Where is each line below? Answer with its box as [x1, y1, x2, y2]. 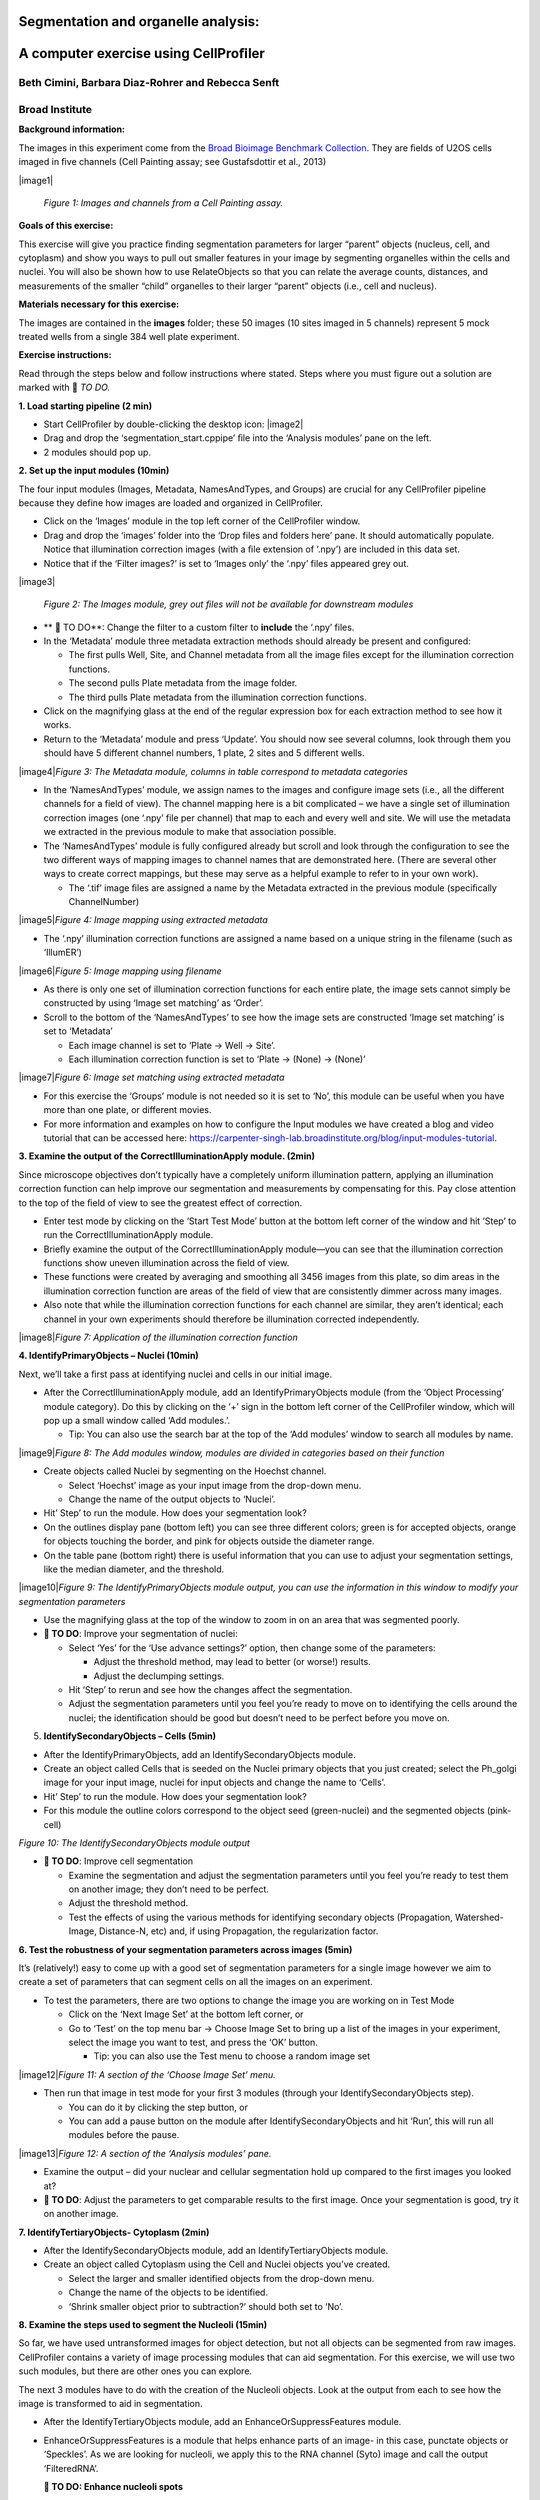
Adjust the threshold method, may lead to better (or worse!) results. [93, 1656, 372, 1668]
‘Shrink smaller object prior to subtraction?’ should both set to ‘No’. [68, 2300, 344, 2312]
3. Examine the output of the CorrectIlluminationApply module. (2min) [18, 1150, 315, 1162]
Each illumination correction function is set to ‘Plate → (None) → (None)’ [68, 1053, 366, 1065]
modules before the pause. [68, 2129, 180, 2141]
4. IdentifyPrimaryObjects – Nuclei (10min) [18, 1350, 199, 1362]
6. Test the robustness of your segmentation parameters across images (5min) [18, 1943, 353, 1955]
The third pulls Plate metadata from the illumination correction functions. [68, 691, 367, 703]
